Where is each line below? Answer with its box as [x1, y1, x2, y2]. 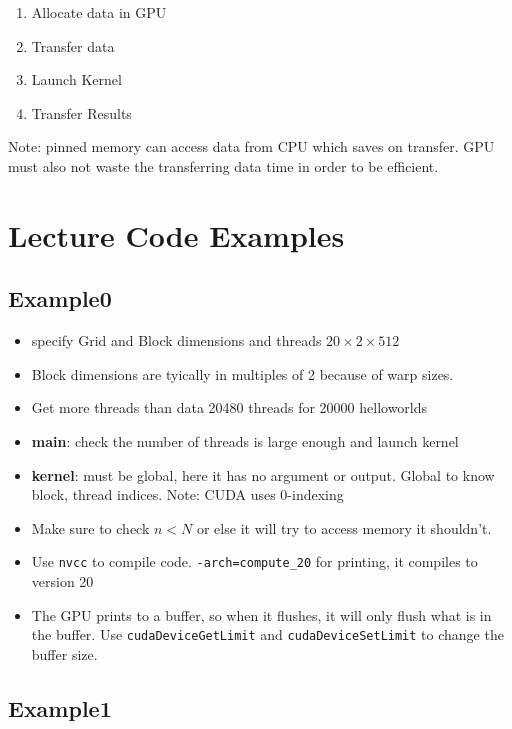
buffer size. [31, 643, 98, 664]
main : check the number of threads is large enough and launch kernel [31, 430, 459, 451]
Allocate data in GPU [31, 2, 167, 22]
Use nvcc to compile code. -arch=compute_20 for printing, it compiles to [31, 551, 478, 572]
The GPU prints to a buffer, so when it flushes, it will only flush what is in [31, 604, 492, 625]
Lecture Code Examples [8, 214, 345, 255]
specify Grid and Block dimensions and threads [31, 330, 322, 351]
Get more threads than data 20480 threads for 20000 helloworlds [31, 397, 428, 418]
